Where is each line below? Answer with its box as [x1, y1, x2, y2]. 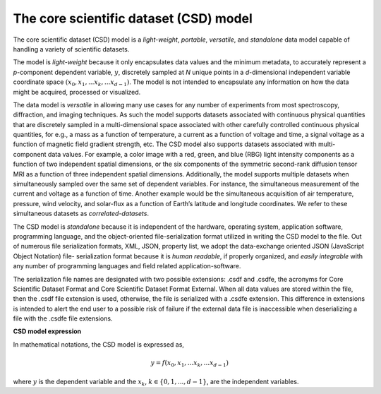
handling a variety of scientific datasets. [13, 44, 130, 53]
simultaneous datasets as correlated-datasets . [13, 209, 150, 218]
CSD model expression [13, 327, 82, 335]
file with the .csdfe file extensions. [13, 314, 113, 323]
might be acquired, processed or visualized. [13, 88, 141, 96]
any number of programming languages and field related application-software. [13, 262, 241, 270]
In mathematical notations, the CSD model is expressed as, [13, 340, 185, 349]
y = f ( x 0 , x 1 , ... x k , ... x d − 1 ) [150, 359, 229, 369]
